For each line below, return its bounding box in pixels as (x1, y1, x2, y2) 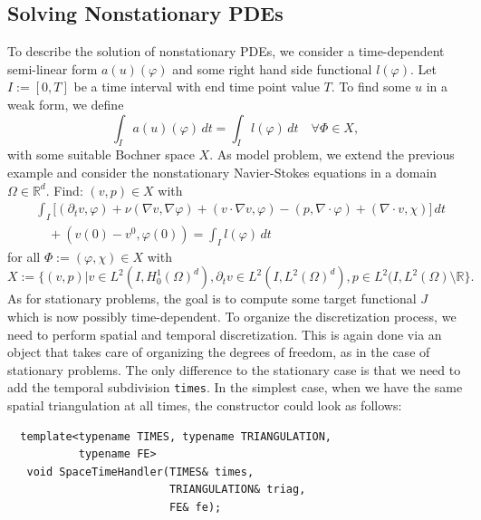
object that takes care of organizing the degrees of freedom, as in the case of (7, 342, 430, 361)
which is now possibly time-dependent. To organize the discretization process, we (7, 307, 457, 325)
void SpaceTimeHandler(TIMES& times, (26, 465, 255, 478)
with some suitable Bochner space (7, 145, 195, 164)
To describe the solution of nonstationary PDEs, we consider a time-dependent (7, 42, 445, 61)
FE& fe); (168, 501, 222, 514)
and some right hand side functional (172, 59, 372, 78)
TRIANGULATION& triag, (168, 483, 306, 496)
